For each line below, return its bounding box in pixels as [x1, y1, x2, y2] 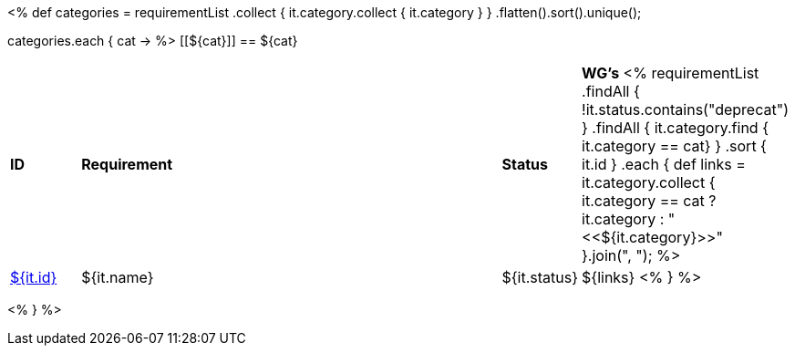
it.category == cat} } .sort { [582, 137, 767, 155]
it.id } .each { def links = [582, 155, 746, 173]
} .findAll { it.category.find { [582, 119, 769, 137]
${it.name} [81, 268, 154, 286]
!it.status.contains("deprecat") [582, 100, 789, 119]
